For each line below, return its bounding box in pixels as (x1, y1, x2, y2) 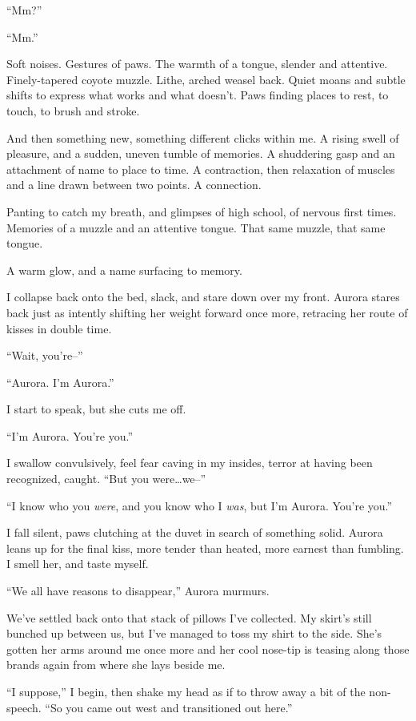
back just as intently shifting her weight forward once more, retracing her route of (6, 304, 408, 320)
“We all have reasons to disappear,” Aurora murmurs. (6, 582, 270, 599)
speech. (6, 699, 42, 715)
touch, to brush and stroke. (6, 102, 140, 119)
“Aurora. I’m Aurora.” (6, 373, 114, 390)
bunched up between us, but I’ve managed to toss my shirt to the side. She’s (6, 625, 382, 642)
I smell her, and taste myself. (6, 555, 149, 572)
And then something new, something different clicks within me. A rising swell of (6, 129, 399, 146)
